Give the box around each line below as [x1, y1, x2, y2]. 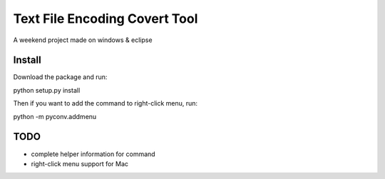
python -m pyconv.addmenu [13, 112, 97, 121]
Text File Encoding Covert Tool [13, 11, 198, 26]
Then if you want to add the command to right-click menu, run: [13, 99, 198, 108]
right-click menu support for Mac [31, 159, 128, 168]
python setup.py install [13, 86, 81, 94]
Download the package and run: [13, 73, 108, 81]
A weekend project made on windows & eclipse [13, 36, 153, 44]
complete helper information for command [31, 150, 156, 158]
